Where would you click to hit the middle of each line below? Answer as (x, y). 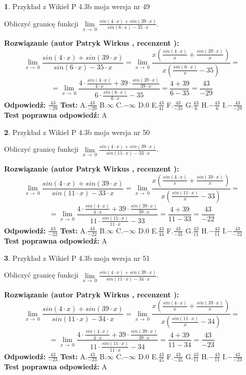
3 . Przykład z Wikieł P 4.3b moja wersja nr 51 (77, 258)
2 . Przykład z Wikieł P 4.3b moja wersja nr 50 (77, 132)
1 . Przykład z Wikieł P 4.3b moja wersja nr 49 (77, 6)
